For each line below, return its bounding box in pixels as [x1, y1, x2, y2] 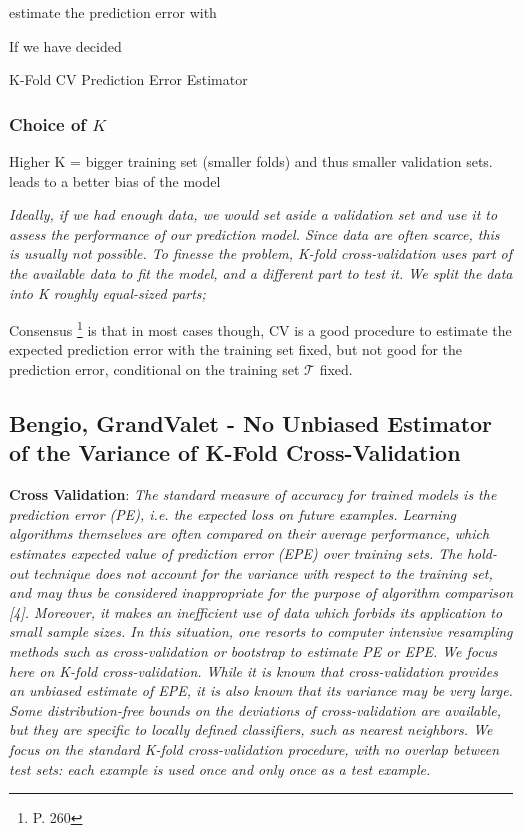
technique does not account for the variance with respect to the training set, [33, 562, 493, 583]
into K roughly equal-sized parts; [9, 282, 206, 303]
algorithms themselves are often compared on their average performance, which [9, 523, 490, 544]
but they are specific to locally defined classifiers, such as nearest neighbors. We [9, 719, 493, 740]
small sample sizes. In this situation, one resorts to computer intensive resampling [9, 621, 513, 642]
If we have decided [9, 35, 122, 56]
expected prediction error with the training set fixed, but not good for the [9, 339, 463, 360]
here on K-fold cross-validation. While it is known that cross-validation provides [9, 660, 498, 681]
